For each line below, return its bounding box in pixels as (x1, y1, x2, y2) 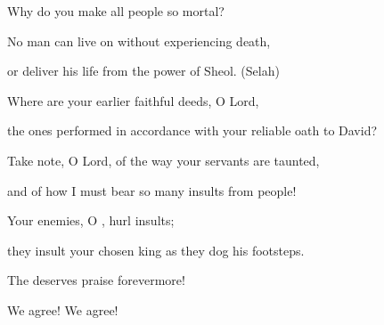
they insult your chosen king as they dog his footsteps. (7, 240, 305, 259)
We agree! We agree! (7, 300, 118, 319)
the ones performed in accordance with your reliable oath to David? (7, 121, 378, 140)
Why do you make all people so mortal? (7, 2, 225, 20)
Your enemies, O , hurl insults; (7, 211, 175, 230)
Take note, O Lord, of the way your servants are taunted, (7, 150, 320, 169)
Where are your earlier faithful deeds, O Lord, (7, 91, 259, 110)
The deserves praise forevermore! (7, 271, 185, 289)
